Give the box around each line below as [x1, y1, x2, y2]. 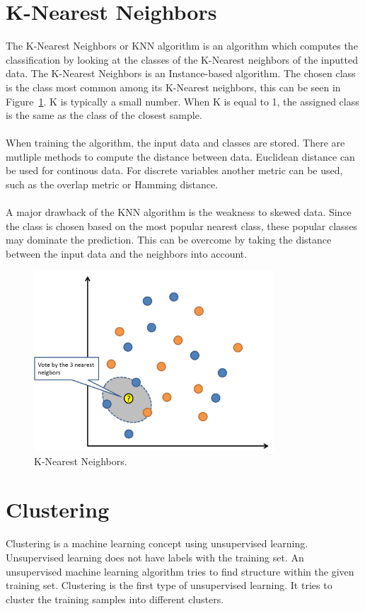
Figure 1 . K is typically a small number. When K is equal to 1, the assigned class [6, 93, 359, 108]
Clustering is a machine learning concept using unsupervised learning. [6, 536, 308, 551]
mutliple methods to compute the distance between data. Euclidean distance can [6, 149, 355, 164]
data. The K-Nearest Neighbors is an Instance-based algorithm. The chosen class [6, 66, 356, 81]
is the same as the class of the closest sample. [6, 108, 202, 122]
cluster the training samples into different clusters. [6, 591, 224, 606]
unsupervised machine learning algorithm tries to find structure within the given [6, 564, 354, 578]
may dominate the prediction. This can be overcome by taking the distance [6, 232, 332, 247]
